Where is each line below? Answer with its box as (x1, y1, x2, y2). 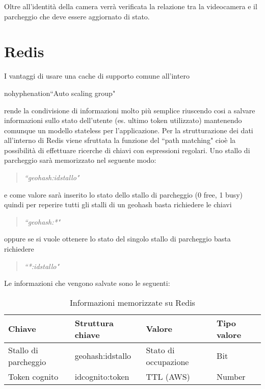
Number (217, 370, 246, 382)
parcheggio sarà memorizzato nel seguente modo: (4, 155, 156, 165)
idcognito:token (74, 370, 129, 382)
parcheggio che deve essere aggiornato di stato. (4, 11, 150, 21)
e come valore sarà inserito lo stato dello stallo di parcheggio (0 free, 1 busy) (4, 189, 243, 200)
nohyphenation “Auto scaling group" (4, 87, 116, 98)
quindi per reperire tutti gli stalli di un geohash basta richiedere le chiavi (4, 199, 232, 210)
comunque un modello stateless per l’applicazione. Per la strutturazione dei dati (4, 125, 253, 135)
